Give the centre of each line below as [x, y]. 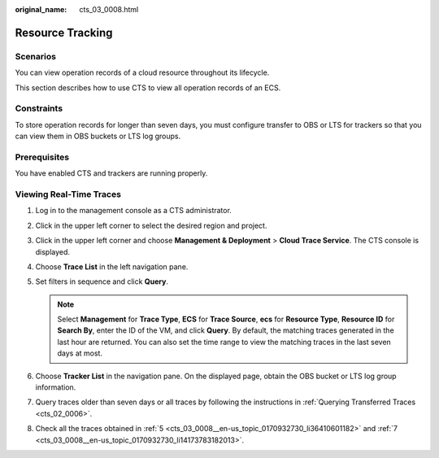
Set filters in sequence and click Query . [102, 281]
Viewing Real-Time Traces [68, 194]
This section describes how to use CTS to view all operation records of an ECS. [148, 87]
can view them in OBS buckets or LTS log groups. [98, 136]
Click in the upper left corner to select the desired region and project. [151, 225]
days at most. [80, 353]
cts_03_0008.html [109, 9]
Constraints [39, 108]
